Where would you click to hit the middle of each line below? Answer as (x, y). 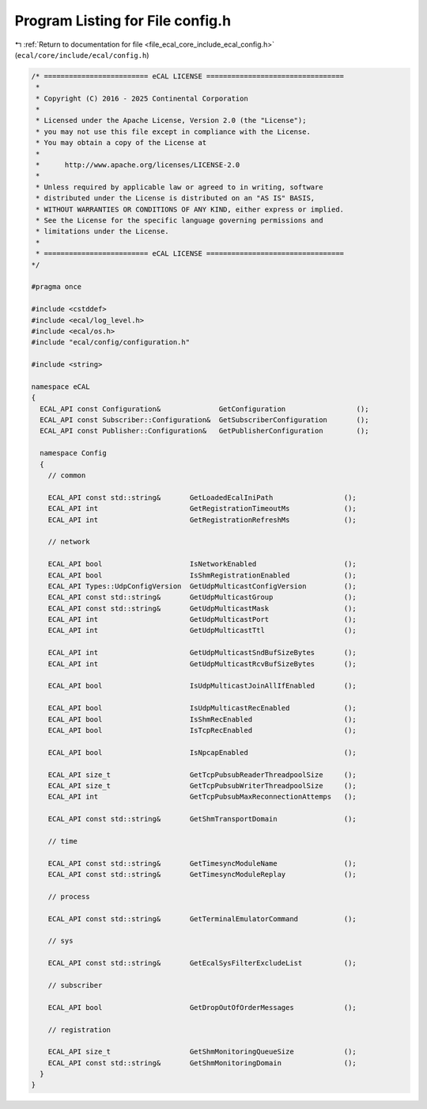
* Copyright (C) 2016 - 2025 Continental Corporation (142, 98)
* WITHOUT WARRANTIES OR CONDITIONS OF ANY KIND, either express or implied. (190, 209)
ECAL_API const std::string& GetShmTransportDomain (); (202, 819)
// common (67, 475)
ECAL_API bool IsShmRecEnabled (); (202, 719)
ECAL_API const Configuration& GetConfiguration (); (204, 409)
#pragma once (57, 287)
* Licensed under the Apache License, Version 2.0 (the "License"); (171, 120)
